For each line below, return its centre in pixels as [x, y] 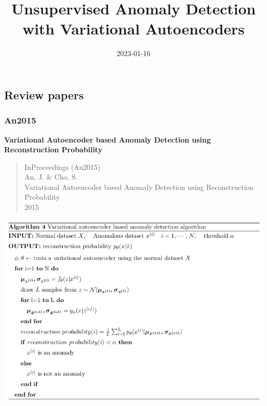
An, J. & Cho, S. [51, 177]
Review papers [44, 94]
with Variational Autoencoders [133, 29]
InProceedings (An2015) [62, 166]
